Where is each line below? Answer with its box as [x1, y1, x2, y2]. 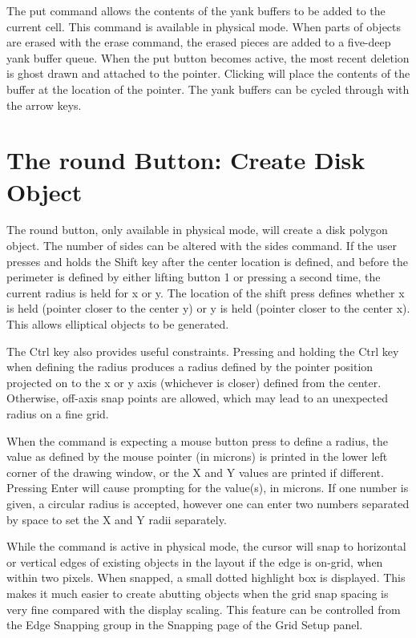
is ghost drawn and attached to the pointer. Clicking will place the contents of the [6, 65, 410, 82]
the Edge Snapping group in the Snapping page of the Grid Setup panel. [6, 616, 363, 633]
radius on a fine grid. [6, 406, 109, 422]
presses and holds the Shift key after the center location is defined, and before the [6, 252, 409, 269]
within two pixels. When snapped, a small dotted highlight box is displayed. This [6, 569, 406, 586]
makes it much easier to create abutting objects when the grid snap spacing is [6, 584, 389, 601]
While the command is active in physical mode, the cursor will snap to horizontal [6, 538, 406, 555]
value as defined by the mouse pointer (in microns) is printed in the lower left [6, 448, 388, 465]
